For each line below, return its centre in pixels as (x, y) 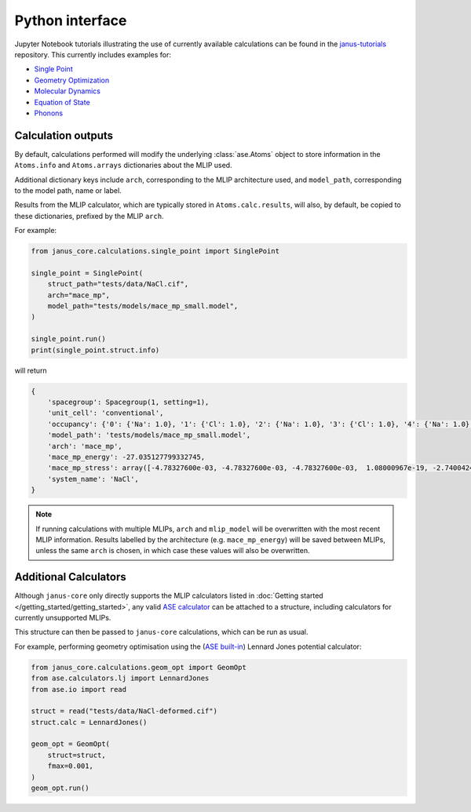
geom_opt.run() (60, 788)
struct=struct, (77, 755)
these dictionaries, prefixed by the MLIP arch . (89, 216)
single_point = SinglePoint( (87, 273)
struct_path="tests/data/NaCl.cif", (118, 284)
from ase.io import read (79, 689)
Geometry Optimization (72, 80)
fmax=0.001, (71, 766)
